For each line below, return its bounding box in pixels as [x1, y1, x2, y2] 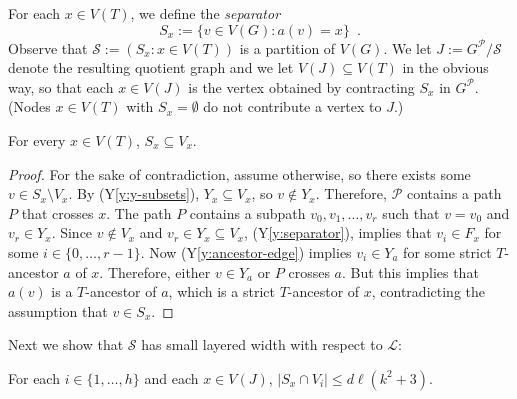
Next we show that [8, 334, 124, 355]
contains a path [406, 183, 502, 204]
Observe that [8, 37, 88, 58]
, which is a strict [168, 281, 275, 302]
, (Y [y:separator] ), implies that [243, 222, 432, 243]
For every [8, 129, 66, 150]
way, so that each [8, 76, 114, 97]
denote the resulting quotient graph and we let [8, 57, 294, 78]
